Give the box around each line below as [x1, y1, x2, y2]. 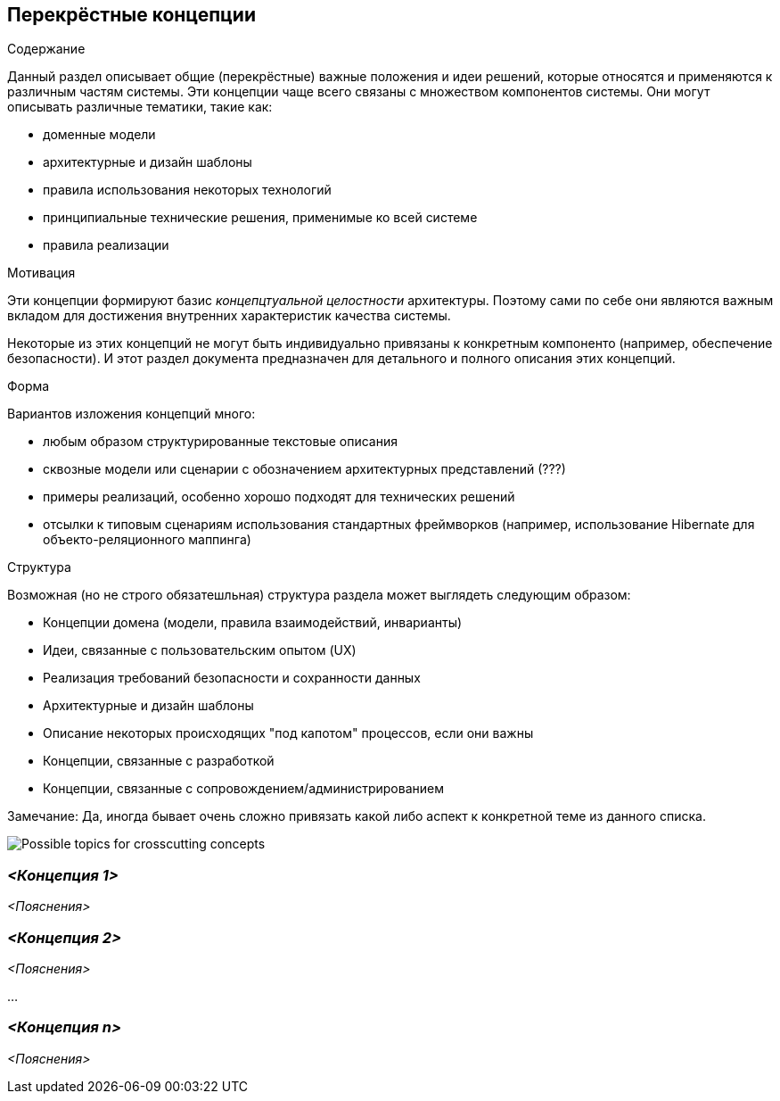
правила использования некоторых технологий [43, 182, 332, 198]
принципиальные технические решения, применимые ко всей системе [43, 210, 478, 226]
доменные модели [43, 127, 156, 143]
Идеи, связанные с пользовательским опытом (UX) [43, 642, 357, 658]
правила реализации [43, 237, 169, 253]
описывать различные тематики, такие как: [7, 99, 273, 115]
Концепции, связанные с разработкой [43, 753, 275, 769]
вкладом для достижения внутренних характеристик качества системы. [7, 308, 451, 324]
